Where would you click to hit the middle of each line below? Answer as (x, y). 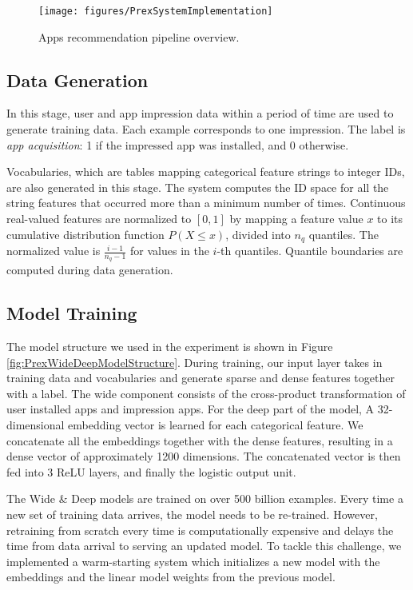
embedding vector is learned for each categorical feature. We (216, 425)
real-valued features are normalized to (99, 219)
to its (390, 219)
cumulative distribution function (85, 234)
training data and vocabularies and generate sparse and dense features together (201, 378)
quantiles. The (344, 234)
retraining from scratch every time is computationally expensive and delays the (200, 530)
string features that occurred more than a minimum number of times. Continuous (206, 203)
